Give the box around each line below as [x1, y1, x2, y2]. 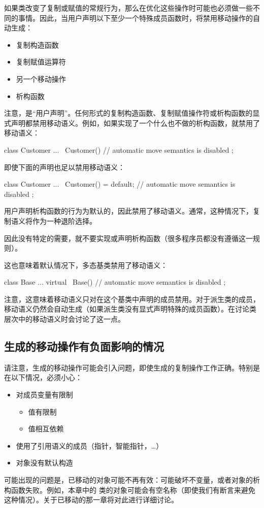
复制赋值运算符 [16, 56, 66, 67]
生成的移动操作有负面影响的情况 [4, 338, 164, 354]
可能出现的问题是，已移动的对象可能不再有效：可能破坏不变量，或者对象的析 [4, 475, 260, 485]
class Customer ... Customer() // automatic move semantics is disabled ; [4, 144, 234, 155]
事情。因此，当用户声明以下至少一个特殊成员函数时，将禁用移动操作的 [18, 12, 253, 23]
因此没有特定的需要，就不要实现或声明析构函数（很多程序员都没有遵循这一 [4, 232, 253, 243]
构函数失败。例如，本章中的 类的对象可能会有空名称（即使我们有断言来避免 [4, 484, 255, 495]
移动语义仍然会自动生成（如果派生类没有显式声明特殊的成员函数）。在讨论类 [4, 303, 256, 314]
